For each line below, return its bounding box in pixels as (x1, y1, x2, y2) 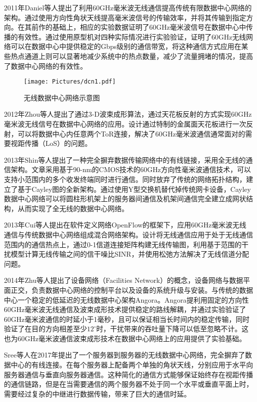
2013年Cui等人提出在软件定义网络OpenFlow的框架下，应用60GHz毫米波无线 (4, 220, 247, 230)
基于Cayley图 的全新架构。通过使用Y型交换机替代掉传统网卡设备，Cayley (17, 183, 251, 194)
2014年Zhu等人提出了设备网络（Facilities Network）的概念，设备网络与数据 (4, 275, 243, 285)
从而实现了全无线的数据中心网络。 (17, 203, 128, 213)
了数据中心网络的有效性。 (4, 60, 87, 71)
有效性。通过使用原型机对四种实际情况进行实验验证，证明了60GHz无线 (17, 31, 246, 42)
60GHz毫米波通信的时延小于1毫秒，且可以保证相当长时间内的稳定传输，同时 (4, 313, 250, 324)
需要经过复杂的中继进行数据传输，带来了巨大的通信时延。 (4, 388, 191, 399)
